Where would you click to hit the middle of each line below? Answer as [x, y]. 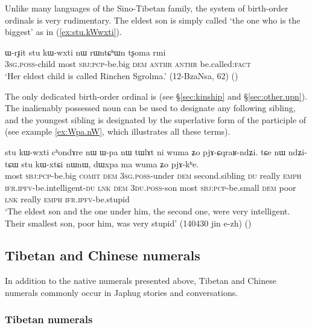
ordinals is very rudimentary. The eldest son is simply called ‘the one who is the [153, 20]
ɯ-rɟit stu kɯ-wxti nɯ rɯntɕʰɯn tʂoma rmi [85, 52]
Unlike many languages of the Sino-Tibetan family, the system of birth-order [147, 8]
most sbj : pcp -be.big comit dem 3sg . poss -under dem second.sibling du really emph [153, 175]
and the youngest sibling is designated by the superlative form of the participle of [156, 119]
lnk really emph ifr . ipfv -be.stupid [67, 199]
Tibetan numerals [49, 319]
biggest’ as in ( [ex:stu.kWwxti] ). [63, 32]
